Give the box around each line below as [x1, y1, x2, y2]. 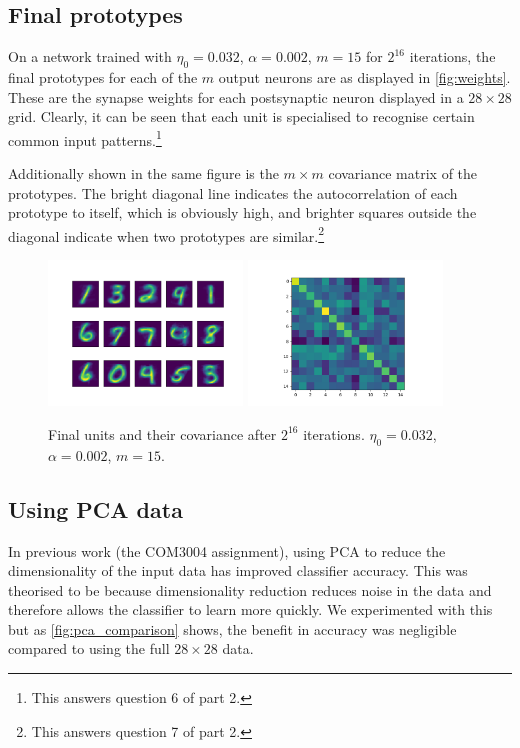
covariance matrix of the [328, 163, 478, 184]
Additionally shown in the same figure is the [8, 163, 279, 184]
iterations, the [409, 46, 496, 67]
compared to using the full [8, 638, 170, 659]
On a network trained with [8, 46, 172, 67]
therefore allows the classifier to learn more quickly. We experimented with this [8, 599, 493, 620]
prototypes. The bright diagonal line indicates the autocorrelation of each [8, 182, 458, 203]
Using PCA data [8, 493, 183, 524]
